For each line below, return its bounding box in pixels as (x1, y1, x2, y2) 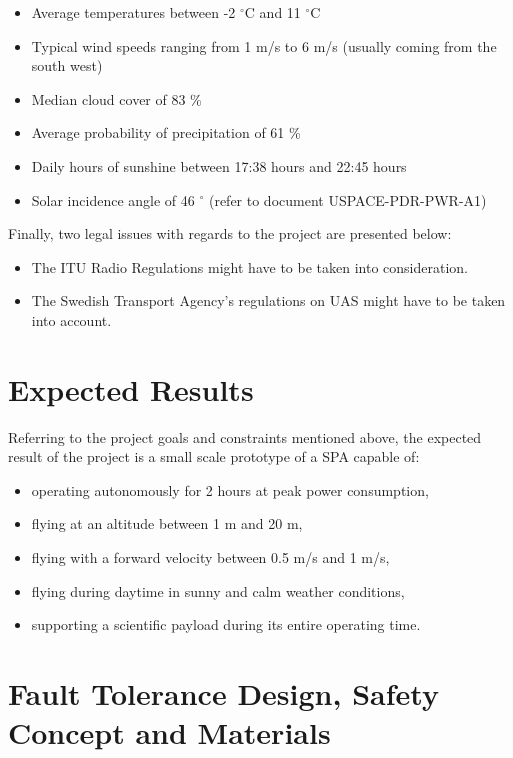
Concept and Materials (8, 712, 331, 753)
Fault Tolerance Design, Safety (8, 673, 439, 713)
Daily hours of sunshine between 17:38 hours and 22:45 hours (31, 155, 407, 176)
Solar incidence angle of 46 (31, 189, 195, 210)
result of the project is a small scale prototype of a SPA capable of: (8, 446, 420, 467)
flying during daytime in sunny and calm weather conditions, (31, 580, 405, 601)
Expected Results (8, 368, 254, 409)
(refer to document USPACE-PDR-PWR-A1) (208, 189, 487, 210)
